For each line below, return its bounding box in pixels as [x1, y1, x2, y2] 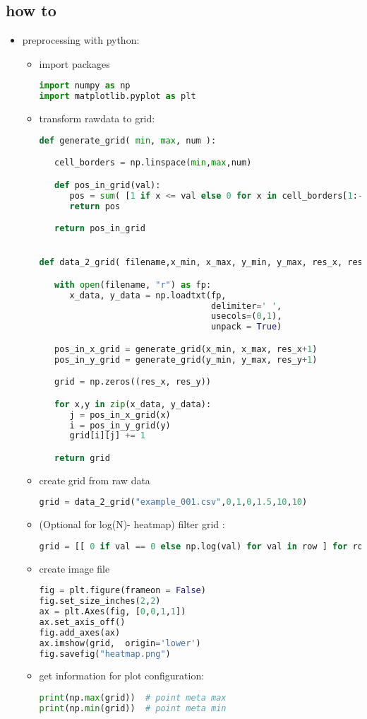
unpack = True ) [210, 322, 282, 332]
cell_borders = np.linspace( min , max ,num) [54, 158, 252, 168]
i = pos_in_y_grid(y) [69, 420, 171, 431]
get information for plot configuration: [39, 668, 205, 683]
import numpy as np [39, 81, 131, 91]
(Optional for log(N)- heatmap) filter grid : [39, 517, 225, 532]
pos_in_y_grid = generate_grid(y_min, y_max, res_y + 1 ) [54, 354, 318, 365]
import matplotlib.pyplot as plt [39, 91, 196, 102]
